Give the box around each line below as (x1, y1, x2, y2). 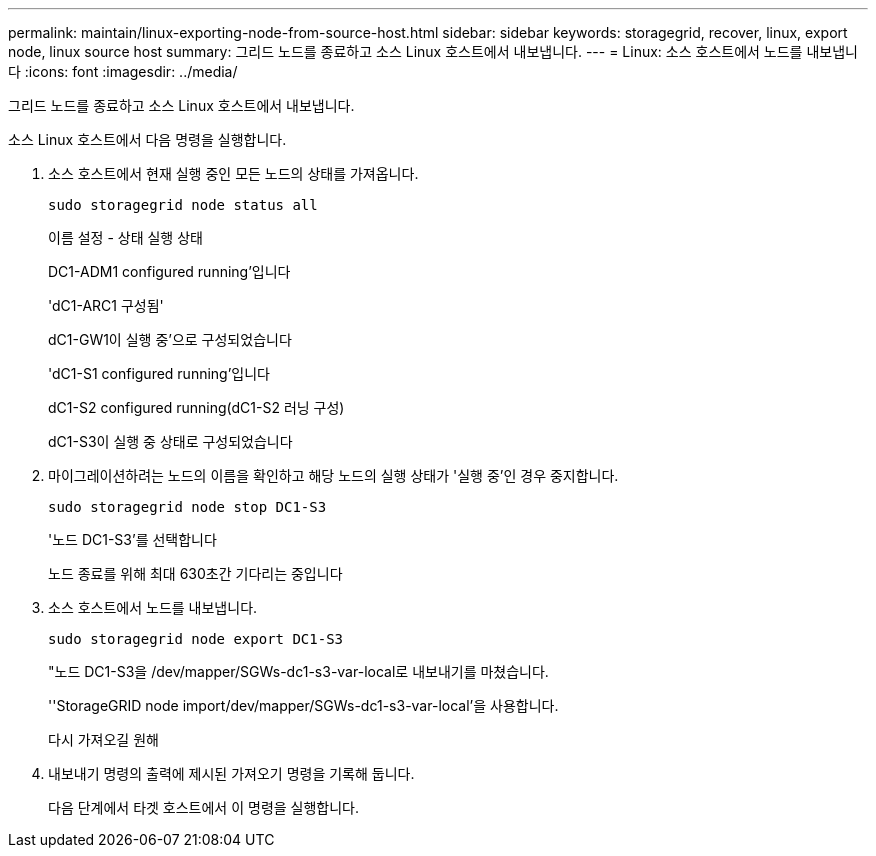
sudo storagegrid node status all (48, 197, 318, 213)
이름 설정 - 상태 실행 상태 (48, 229, 203, 246)
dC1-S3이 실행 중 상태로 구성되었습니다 (48, 433, 293, 450)
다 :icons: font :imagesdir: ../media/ (8, 63, 238, 80)
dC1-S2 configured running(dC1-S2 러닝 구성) (48, 399, 345, 416)
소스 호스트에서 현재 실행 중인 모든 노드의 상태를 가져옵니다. (48, 165, 419, 182)
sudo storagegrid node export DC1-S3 (48, 631, 344, 647)
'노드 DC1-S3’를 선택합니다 (48, 531, 217, 548)
